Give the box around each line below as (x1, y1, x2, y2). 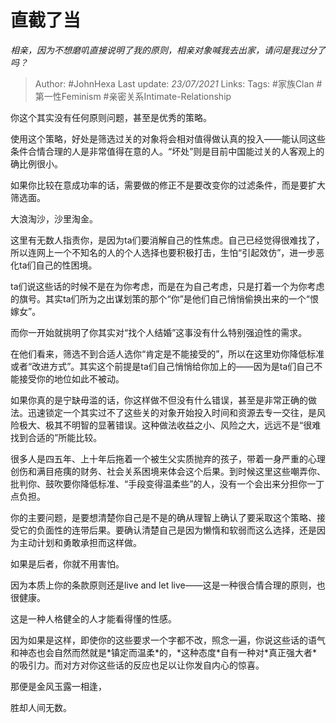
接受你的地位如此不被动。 (18, 372, 125, 385)
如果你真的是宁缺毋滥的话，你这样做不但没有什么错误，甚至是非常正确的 (10, 394, 308, 406)
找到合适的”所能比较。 (10, 431, 103, 443)
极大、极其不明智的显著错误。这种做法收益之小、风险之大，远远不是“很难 (18, 419, 322, 431)
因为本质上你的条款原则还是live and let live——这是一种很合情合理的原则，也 (10, 579, 326, 591)
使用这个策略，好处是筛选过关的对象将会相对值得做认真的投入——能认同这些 (10, 132, 326, 145)
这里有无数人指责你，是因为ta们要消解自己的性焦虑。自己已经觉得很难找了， (10, 234, 325, 246)
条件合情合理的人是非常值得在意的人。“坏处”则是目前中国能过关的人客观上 (10, 145, 317, 157)
